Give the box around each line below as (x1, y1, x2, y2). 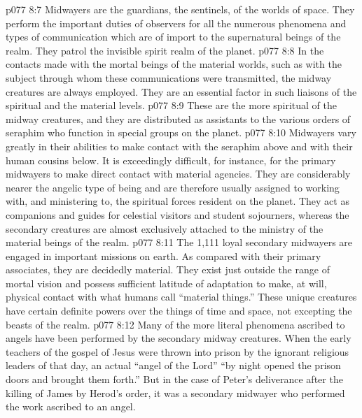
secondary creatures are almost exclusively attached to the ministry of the (6, 221, 323, 236)
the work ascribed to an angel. (6, 399, 136, 414)
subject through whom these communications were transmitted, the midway (6, 70, 332, 85)
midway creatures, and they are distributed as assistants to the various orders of (6, 111, 351, 126)
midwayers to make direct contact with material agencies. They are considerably (6, 166, 351, 181)
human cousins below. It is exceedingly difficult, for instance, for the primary (6, 152, 336, 167)
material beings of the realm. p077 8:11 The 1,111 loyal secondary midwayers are (6, 235, 353, 250)
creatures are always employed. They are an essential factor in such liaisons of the (6, 84, 357, 99)
